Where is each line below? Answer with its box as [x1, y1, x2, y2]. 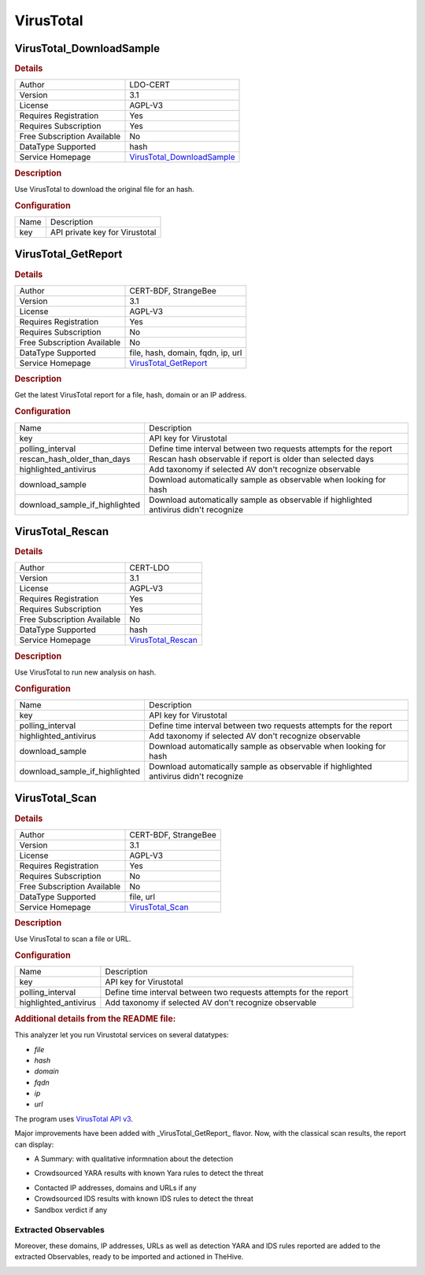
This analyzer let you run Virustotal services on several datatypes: [14, 1030, 229, 1040]
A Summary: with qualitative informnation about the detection [34, 1154, 234, 1164]
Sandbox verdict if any [34, 1205, 108, 1214]
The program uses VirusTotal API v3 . [14, 1114, 134, 1123]
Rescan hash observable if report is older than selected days [149, 453, 374, 464]
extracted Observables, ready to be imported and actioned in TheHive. [14, 1252, 244, 1262]
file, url [129, 891, 156, 902]
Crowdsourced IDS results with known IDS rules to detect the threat [34, 1194, 253, 1203]
